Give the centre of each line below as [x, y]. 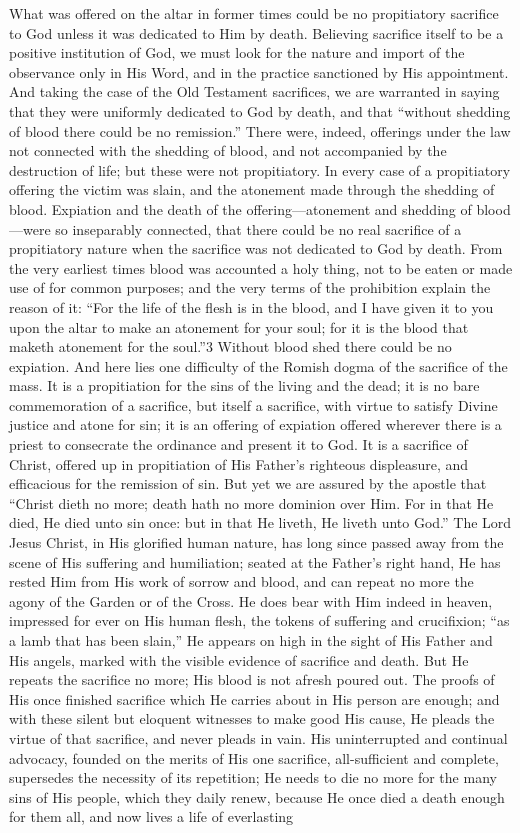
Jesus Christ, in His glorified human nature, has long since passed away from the [256, 542]
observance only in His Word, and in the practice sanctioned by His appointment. [259, 71]
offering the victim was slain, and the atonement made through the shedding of [252, 189]
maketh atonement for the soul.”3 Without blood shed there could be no [230, 346]
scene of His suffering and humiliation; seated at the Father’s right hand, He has [255, 561]
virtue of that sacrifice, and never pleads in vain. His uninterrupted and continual [258, 737]
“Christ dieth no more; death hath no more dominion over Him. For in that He [251, 502]
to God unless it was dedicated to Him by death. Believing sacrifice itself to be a [256, 32]
